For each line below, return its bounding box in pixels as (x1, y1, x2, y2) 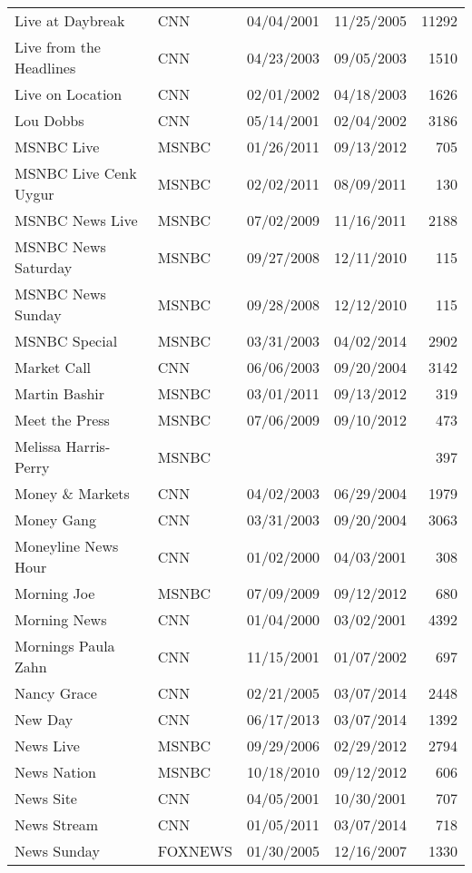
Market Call (15, 357, 92, 378)
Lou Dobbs (15, 110, 84, 131)
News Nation (15, 761, 96, 782)
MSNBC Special (15, 330, 118, 351)
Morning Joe (15, 583, 95, 603)
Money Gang (15, 509, 96, 530)
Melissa (15, 436, 62, 456)
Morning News (15, 609, 107, 630)
